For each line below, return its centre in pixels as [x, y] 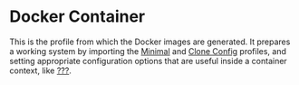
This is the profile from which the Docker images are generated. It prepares [150, 42]
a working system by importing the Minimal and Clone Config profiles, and [148, 51]
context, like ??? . [41, 71]
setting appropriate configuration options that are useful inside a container [148, 61]
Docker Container [77, 17]
